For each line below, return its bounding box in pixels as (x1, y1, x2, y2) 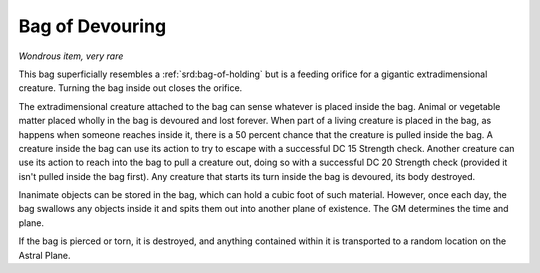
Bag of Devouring (18, 15, 167, 37)
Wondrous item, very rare (18, 50, 124, 62)
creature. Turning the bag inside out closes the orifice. (18, 82, 243, 94)
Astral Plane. (18, 249, 71, 261)
